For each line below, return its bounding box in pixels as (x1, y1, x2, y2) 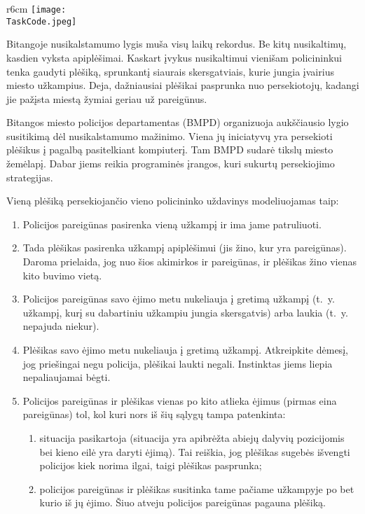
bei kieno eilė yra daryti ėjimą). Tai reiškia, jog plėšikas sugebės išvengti (39, 444, 350, 459)
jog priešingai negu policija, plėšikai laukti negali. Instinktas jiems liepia (22, 356, 333, 370)
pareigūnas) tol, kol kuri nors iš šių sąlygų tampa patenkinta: (22, 407, 286, 422)
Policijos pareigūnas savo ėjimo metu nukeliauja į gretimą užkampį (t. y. (22, 291, 335, 306)
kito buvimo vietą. (22, 268, 102, 282)
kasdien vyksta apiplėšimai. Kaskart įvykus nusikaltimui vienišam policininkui (6, 50, 342, 64)
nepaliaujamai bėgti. (22, 370, 111, 384)
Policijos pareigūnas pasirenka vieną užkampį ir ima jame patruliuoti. (22, 216, 322, 231)
